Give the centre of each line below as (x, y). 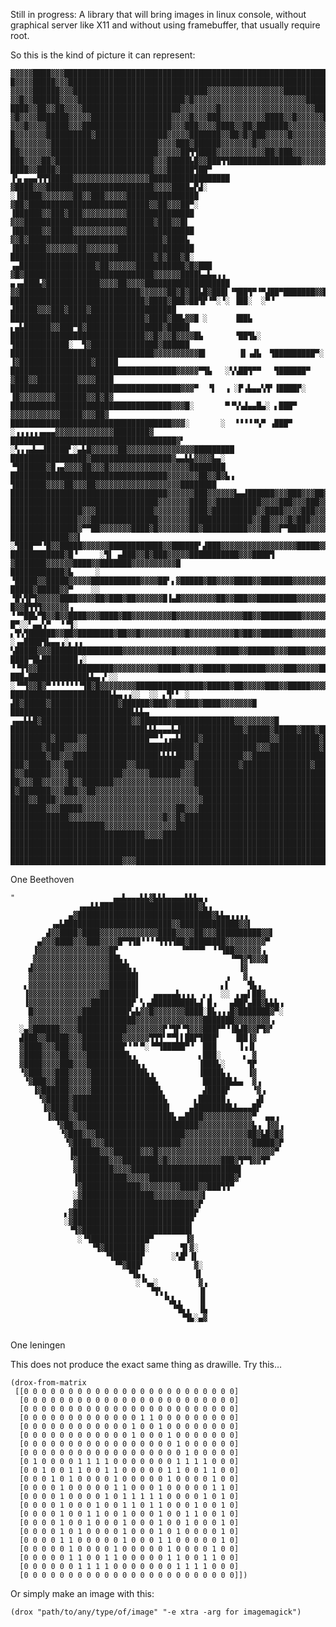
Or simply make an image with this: (82, 1593)
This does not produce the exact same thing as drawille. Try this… (146, 1364)
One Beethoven (42, 879)
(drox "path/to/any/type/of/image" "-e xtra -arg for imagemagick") (156, 1612)
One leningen (38, 1345)
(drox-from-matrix (48, 1383)
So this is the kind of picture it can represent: (103, 55)
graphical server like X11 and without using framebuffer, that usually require (165, 25)
